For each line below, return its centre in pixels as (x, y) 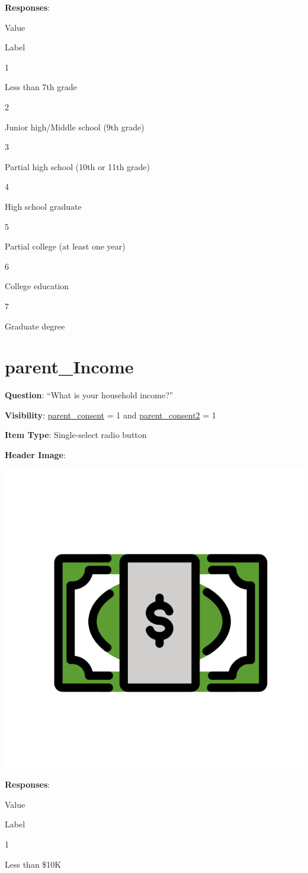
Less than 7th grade (41, 87)
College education (37, 286)
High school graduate (43, 206)
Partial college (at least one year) (65, 246)
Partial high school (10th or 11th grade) (78, 166)
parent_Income (69, 367)
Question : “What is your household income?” (89, 395)
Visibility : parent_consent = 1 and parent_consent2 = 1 (110, 415)
